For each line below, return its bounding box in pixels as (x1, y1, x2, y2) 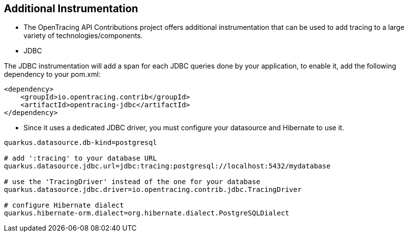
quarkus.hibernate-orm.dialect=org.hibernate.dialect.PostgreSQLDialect (4, 209, 289, 217)
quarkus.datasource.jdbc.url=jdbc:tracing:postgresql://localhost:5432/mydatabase (4, 162, 331, 170)
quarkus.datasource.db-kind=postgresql (4, 139, 157, 147)
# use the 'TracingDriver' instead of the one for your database (4, 178, 260, 186)
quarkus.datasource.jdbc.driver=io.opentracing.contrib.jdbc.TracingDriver (4, 186, 302, 194)
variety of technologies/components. (24, 31, 143, 40)
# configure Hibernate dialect (4, 201, 124, 210)
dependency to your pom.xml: (4, 70, 101, 79)
